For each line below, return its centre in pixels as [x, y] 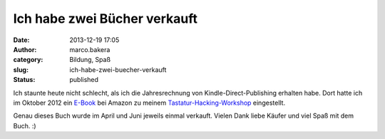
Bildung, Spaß [90, 60]
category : [28, 60]
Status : [24, 80]
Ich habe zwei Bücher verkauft [105, 19]
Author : [25, 49]
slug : [21, 69]
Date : [21, 40]
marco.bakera [90, 49]
